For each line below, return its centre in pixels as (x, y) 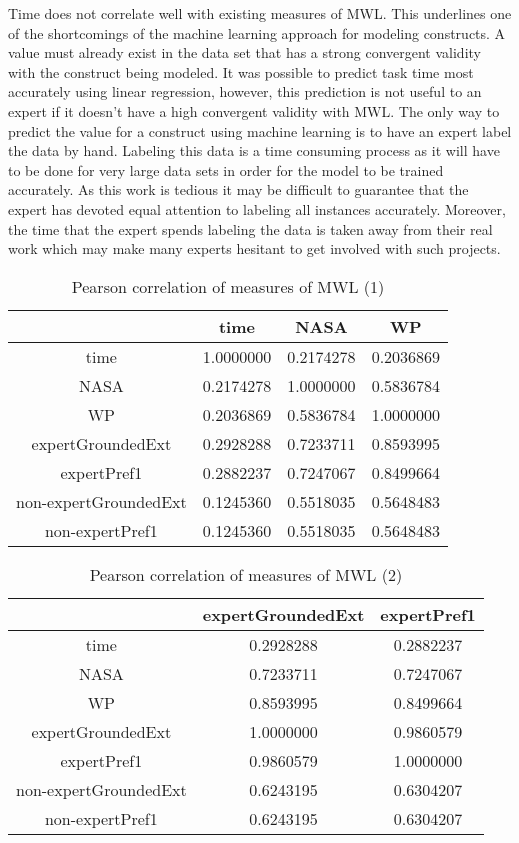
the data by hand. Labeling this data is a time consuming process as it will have (254, 150)
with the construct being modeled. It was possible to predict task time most (241, 71)
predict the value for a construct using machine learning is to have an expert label (260, 130)
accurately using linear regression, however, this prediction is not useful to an (245, 91)
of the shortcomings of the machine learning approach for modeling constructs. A (257, 32)
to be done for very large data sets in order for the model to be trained (226, 169)
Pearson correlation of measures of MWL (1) (228, 286)
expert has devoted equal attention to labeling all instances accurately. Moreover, (257, 208)
